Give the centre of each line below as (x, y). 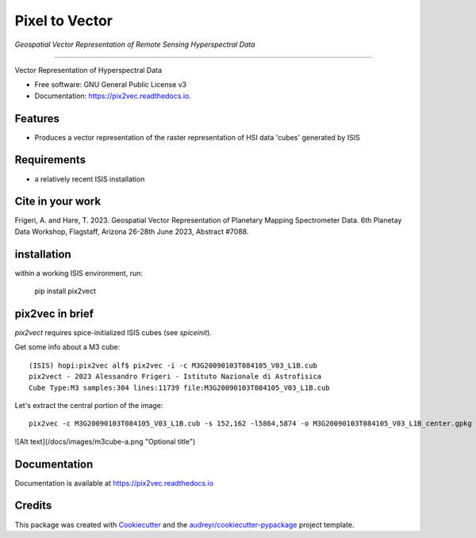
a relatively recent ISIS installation (90, 179)
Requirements (50, 160)
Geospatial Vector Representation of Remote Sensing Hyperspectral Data (135, 44)
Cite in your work (58, 202)
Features (37, 118)
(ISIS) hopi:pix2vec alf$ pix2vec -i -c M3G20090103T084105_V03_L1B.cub (173, 365)
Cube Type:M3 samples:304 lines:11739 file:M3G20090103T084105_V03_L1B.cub (179, 387)
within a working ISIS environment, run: (79, 273)
